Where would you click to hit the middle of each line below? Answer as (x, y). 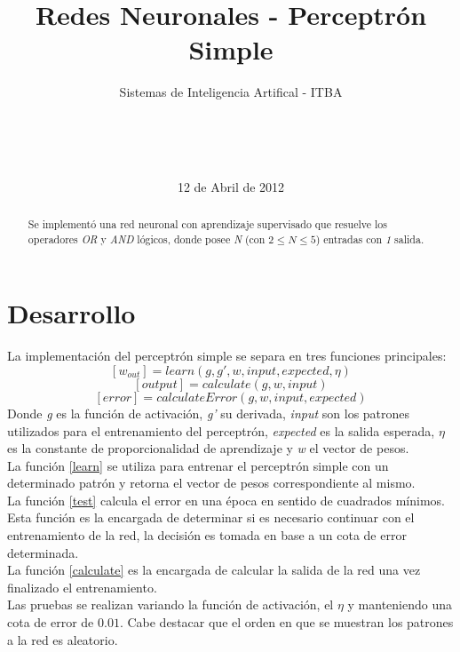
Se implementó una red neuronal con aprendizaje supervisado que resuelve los (207, 224)
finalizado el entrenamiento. (82, 587)
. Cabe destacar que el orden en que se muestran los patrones (286, 622)
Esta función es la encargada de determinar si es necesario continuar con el (211, 517)
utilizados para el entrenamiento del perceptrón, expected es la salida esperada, (221, 430)
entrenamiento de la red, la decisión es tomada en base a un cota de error (207, 535)
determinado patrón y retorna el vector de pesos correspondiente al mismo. (211, 483)
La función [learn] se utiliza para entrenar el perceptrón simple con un (198, 465)
